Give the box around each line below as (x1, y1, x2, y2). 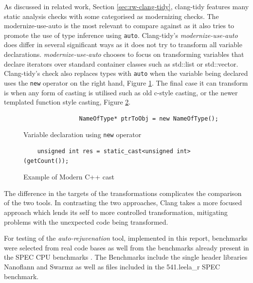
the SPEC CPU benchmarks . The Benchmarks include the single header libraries (4, 252, 248, 262)
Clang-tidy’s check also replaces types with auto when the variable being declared (4, 68, 248, 78)
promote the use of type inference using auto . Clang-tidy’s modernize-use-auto (4, 30, 238, 40)
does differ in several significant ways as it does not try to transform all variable (4, 39, 242, 50)
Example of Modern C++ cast (23, 172, 114, 182)
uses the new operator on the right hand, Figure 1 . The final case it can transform (4, 77, 248, 88)
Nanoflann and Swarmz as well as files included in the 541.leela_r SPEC (4, 261, 220, 271)
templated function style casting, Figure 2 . (4, 97, 131, 107)
